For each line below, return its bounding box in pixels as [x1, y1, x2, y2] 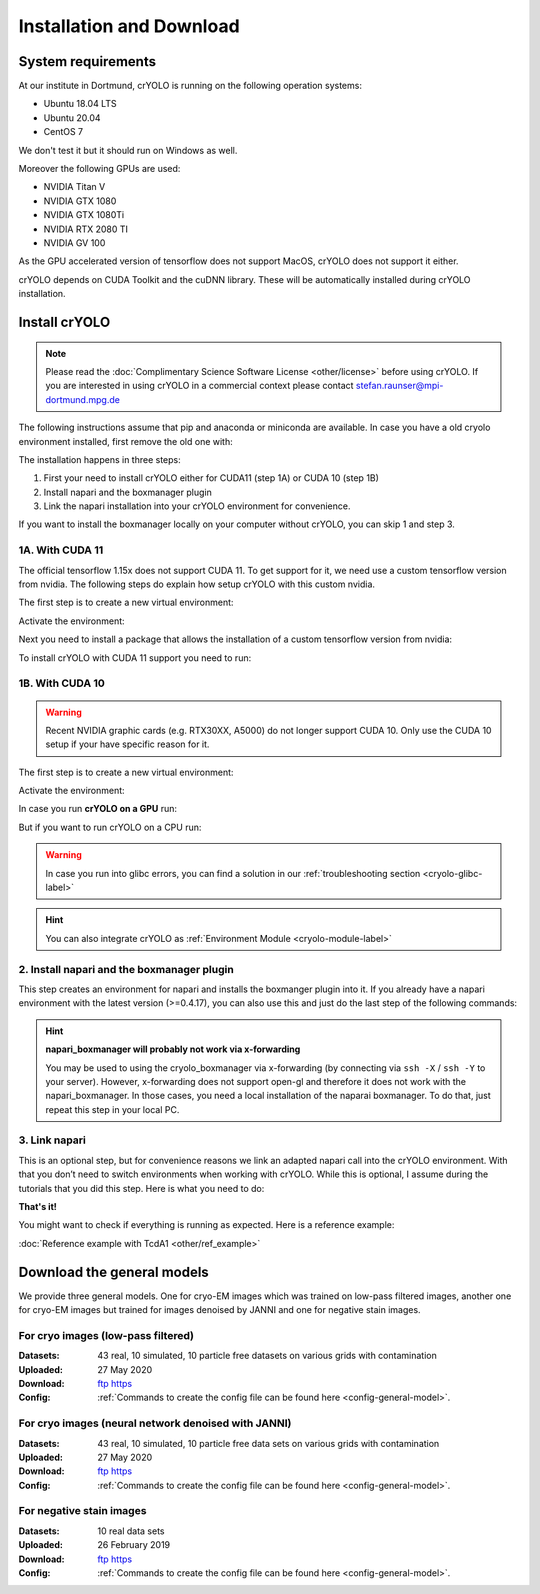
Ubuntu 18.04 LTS [43, 98, 117, 110]
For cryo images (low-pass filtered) [18, 1328, 195, 1342]
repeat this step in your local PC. [45, 1103, 180, 1115]
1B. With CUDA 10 [18, 676, 105, 690]
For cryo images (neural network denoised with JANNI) [18, 1416, 292, 1430]
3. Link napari [18, 1133, 87, 1147]
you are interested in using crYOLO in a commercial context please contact [45, 380, 354, 392]
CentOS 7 [43, 126, 84, 138]
